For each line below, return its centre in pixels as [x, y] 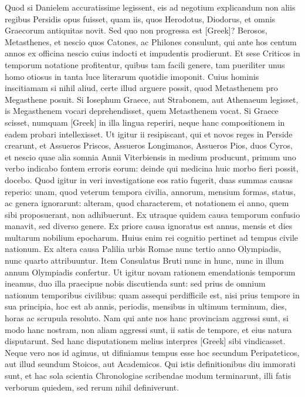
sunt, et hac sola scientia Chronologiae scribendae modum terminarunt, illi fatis [148, 375]
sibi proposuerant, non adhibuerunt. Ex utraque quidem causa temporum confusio [152, 214]
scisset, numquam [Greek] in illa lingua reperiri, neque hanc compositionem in [145, 122]
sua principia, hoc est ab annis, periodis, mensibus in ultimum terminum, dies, [146, 306]
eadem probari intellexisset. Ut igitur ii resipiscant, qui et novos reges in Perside [149, 134]
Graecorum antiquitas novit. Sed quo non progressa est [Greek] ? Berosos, [136, 30]
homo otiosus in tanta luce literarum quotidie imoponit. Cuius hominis [132, 76]
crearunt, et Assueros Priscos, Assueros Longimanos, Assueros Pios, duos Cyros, [149, 145]
